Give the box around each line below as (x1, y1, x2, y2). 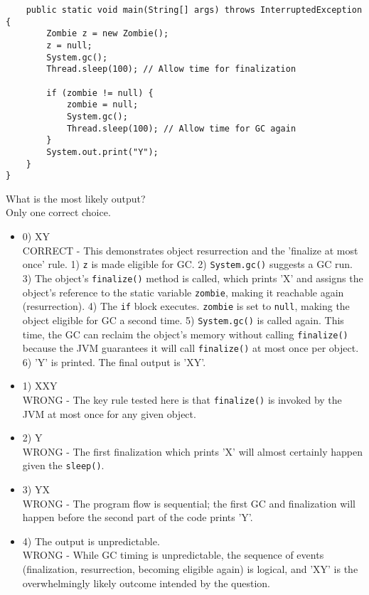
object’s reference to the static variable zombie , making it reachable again (22, 284, 344, 299)
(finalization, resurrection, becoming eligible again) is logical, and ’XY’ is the (22, 562, 358, 577)
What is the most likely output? (6, 191, 146, 205)
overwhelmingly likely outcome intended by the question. (22, 575, 270, 590)
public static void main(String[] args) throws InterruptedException (26, 5, 363, 15)
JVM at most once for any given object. (22, 406, 196, 421)
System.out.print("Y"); (46, 146, 159, 157)
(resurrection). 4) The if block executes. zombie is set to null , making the (22, 299, 350, 313)
